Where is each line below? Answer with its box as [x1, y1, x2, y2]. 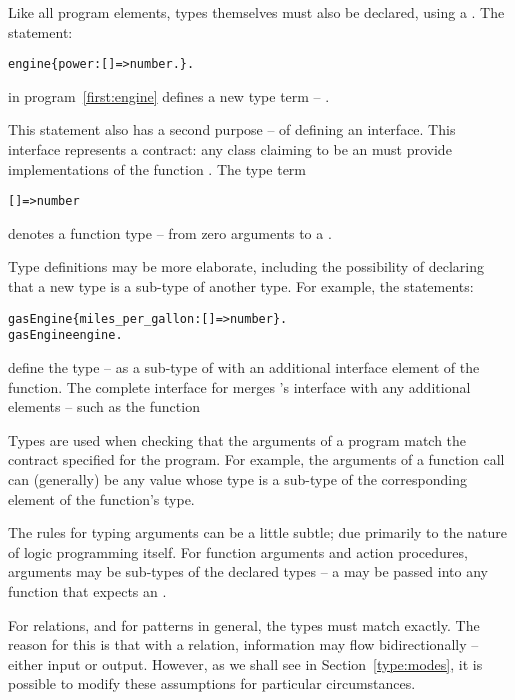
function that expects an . [8, 580, 167, 601]
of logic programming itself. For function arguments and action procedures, [8, 541, 468, 562]
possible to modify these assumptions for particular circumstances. [8, 673, 416, 694]
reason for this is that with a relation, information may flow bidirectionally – [8, 634, 479, 655]
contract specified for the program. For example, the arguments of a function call [8, 449, 505, 470]
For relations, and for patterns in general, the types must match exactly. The [8, 614, 480, 635]
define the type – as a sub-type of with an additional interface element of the [8, 356, 480, 377]
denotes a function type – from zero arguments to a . [8, 222, 332, 243]
